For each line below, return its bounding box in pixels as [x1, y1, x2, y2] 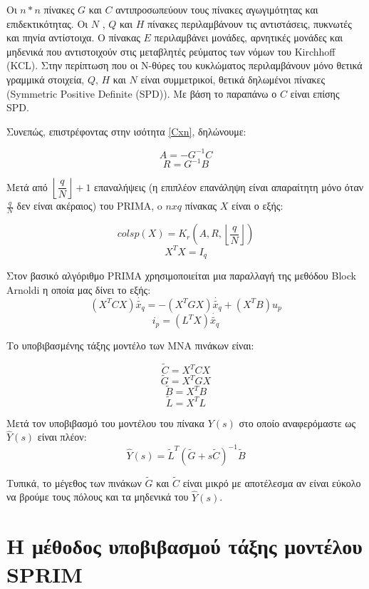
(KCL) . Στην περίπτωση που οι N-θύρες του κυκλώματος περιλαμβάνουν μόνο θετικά [6, 58, 363, 73]
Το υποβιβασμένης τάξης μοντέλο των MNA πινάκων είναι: [6, 338, 254, 353]
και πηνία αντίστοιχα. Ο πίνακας [6, 30, 140, 45]
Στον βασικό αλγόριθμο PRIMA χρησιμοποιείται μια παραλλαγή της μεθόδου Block [6, 268, 356, 283]
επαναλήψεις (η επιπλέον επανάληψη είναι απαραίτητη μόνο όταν [94, 179, 364, 194]
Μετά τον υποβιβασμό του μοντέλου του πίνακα [6, 415, 204, 430]
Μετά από [6, 179, 48, 194]
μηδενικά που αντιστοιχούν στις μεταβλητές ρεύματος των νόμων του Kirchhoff [6, 43, 336, 58]
